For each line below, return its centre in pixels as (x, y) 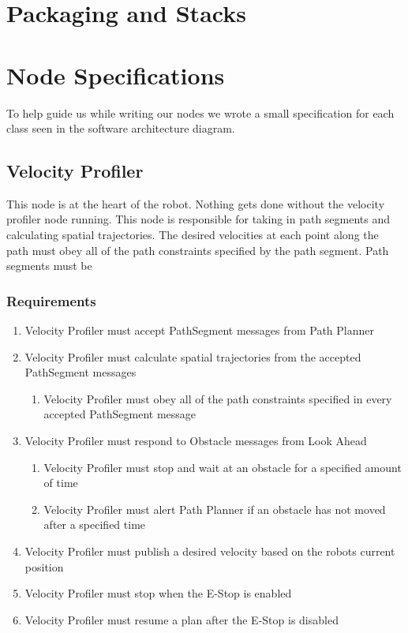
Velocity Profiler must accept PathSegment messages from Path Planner (200, 330)
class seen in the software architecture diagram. (121, 128)
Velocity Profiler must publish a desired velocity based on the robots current (210, 551)
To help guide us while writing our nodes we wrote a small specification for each (200, 112)
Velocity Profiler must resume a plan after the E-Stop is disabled (182, 619)
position (44, 566)
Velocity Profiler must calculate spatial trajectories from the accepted (193, 356)
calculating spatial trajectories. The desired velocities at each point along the (193, 235)
